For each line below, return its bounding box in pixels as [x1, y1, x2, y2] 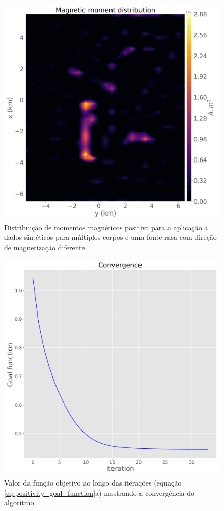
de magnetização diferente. [4, 241, 87, 252]
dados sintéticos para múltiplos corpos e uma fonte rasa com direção [4, 232, 217, 243]
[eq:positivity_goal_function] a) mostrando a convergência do [4, 487, 195, 498]
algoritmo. [4, 497, 36, 508]
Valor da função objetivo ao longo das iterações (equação [4, 477, 182, 488]
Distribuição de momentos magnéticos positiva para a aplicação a [4, 222, 208, 232]
